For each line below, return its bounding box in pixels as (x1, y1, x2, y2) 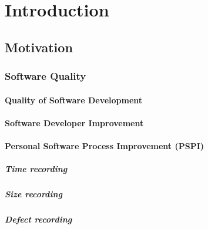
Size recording (5, 188, 62, 200)
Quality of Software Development (5, 93, 143, 106)
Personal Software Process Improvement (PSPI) (5, 139, 204, 151)
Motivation (5, 38, 73, 56)
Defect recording (5, 213, 72, 225)
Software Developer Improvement (5, 116, 144, 129)
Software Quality (5, 69, 86, 83)
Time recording (5, 163, 68, 175)
